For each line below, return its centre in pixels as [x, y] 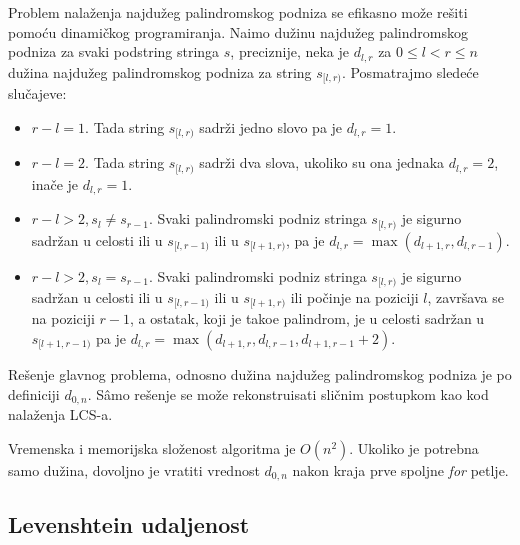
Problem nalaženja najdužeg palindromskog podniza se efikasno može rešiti [238, 12]
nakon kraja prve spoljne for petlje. [400, 469]
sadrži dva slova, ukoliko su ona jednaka [322, 162]
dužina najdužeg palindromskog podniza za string [160, 71]
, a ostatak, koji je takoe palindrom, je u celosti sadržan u [307, 318]
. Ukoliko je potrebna [414, 447]
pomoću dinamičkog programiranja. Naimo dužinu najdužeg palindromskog [238, 31]
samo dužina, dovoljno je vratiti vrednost [134, 469]
